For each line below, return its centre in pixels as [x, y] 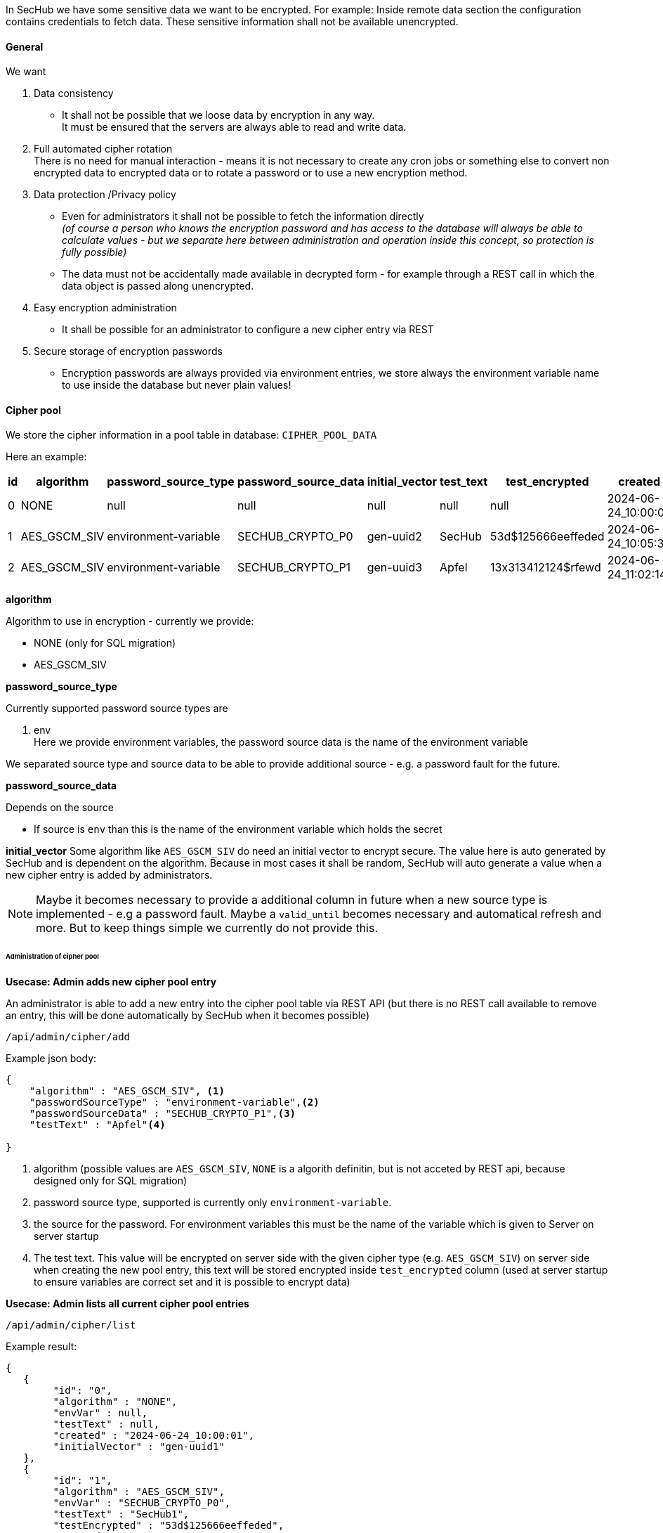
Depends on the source [60, 808]
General [25, 46]
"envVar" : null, [100, 1413]
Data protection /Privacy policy [105, 195]
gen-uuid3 [395, 568]
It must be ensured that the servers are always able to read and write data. [234, 127]
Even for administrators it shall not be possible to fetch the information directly [243, 216]
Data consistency [74, 93]
